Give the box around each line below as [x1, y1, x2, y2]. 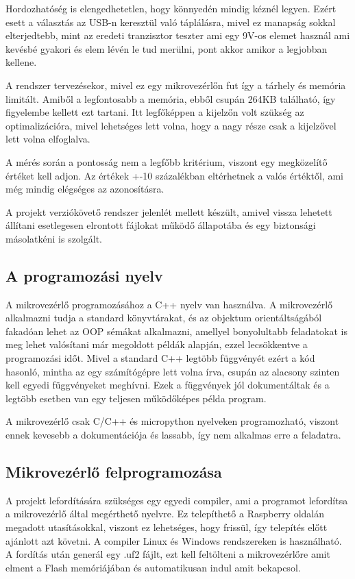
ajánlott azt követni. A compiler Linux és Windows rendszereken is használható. [5, 533, 342, 547]
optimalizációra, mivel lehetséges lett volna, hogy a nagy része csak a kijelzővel [5, 118, 336, 132]
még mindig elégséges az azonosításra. [5, 182, 164, 196]
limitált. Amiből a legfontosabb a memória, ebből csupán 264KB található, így [5, 91, 336, 106]
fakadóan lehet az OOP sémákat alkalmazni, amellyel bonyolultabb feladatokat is [5, 323, 347, 338]
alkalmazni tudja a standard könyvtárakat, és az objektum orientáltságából [5, 310, 322, 325]
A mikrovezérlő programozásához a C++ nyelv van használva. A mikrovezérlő [5, 297, 333, 311]
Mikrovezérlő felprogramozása [5, 461, 222, 482]
